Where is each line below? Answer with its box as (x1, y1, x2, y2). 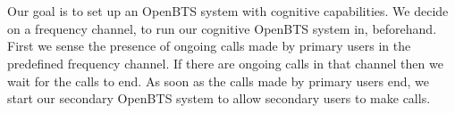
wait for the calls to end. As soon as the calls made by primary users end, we (7, 71, 429, 90)
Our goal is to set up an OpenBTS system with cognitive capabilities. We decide (7, 2, 449, 20)
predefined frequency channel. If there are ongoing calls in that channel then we (7, 53, 443, 72)
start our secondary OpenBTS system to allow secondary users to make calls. (7, 89, 431, 108)
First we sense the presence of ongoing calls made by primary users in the (7, 36, 411, 55)
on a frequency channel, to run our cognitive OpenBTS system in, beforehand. (7, 19, 437, 37)
